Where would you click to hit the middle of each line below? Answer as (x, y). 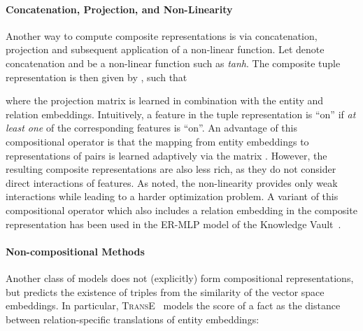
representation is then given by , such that (97, 77)
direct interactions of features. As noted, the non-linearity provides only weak (172, 182)
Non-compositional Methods (75, 251)
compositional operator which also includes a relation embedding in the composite (181, 210)
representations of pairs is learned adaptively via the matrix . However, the (166, 155)
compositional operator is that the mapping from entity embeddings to (157, 141)
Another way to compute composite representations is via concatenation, (162, 35)
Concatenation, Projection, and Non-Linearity (119, 9)
